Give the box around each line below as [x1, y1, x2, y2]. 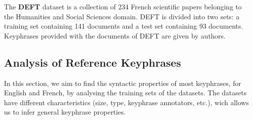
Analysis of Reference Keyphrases [4, 54, 181, 70]
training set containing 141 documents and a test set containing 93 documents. [4, 21, 243, 31]
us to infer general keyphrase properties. [4, 107, 126, 117]
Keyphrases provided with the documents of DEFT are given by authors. [4, 30, 226, 40]
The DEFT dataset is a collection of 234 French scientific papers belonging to [4, 1, 242, 11]
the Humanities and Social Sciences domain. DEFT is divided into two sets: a [4, 11, 240, 21]
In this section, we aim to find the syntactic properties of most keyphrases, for [4, 78, 241, 88]
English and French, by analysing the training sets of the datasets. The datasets [4, 87, 247, 98]
